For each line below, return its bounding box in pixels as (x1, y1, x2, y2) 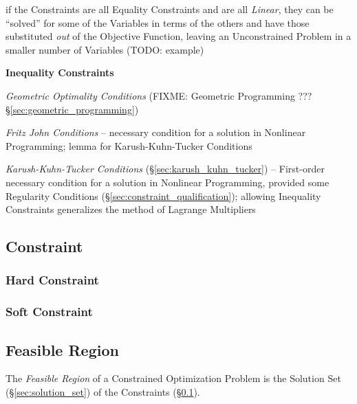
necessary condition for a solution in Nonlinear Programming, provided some (6, 175, 329, 189)
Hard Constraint (6, 271, 99, 289)
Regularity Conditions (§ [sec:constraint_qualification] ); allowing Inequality (6, 188, 321, 203)
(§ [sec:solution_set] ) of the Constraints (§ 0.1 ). (6, 384, 200, 399)
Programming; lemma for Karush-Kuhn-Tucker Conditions (6, 138, 252, 153)
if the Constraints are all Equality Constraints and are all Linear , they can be (6, 2, 334, 16)
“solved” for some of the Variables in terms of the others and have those (6, 15, 310, 30)
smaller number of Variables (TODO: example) (6, 42, 204, 56)
